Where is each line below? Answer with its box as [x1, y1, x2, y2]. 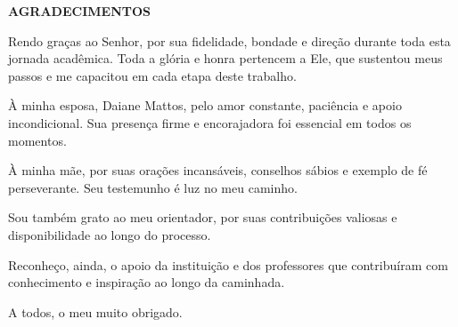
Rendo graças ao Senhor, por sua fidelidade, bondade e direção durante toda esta [8, 31, 451, 50]
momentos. [8, 131, 67, 149]
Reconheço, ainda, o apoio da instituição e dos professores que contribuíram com [8, 255, 448, 274]
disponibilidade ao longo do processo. [8, 225, 211, 243]
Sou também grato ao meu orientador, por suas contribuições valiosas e [8, 208, 397, 227]
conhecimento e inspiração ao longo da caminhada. [8, 273, 285, 291]
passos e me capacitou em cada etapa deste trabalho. [8, 66, 297, 84]
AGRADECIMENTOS [8, 2, 151, 20]
